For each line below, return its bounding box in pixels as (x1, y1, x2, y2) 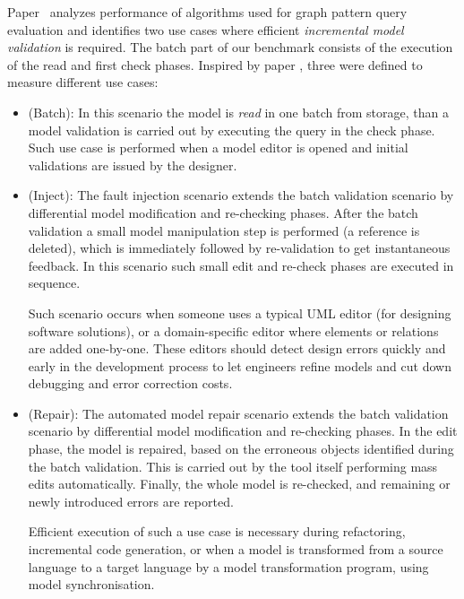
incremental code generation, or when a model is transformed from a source (28, 540, 443, 559)
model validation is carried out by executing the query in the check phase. (28, 120, 435, 139)
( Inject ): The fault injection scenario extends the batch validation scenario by (28, 186, 454, 204)
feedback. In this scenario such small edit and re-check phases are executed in (28, 256, 454, 274)
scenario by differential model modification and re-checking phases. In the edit (28, 421, 458, 440)
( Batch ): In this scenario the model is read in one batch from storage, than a (28, 102, 449, 121)
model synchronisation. (28, 575, 155, 594)
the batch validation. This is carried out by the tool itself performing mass (28, 456, 438, 475)
